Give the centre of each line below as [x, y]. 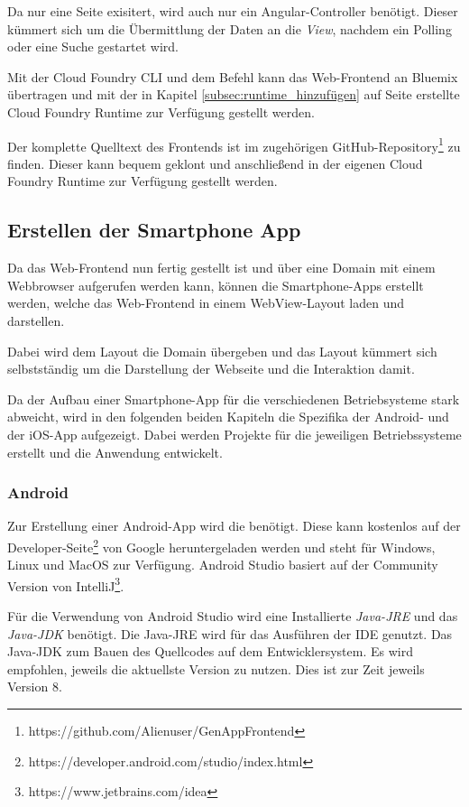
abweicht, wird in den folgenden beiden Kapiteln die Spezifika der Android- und [228, 417]
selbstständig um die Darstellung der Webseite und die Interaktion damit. [211, 369]
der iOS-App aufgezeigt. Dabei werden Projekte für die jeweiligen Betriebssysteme [234, 434]
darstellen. [36, 320]
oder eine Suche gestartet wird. [93, 46]
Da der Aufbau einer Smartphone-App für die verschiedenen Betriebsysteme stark [234, 399]
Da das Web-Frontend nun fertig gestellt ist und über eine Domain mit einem [221, 268]
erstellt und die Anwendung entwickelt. [115, 452]
